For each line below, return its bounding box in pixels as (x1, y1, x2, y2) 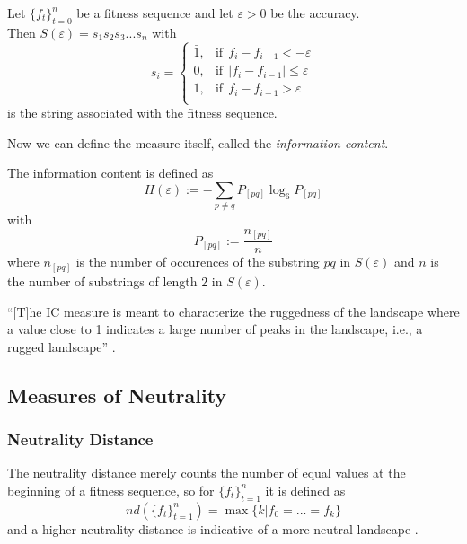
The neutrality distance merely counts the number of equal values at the (7, 463, 406, 482)
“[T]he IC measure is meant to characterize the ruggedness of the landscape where (7, 302, 460, 320)
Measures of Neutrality (7, 381, 227, 408)
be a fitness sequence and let (76, 4, 233, 22)
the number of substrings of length (7, 271, 198, 290)
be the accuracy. (270, 4, 360, 22)
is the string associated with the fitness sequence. (7, 103, 278, 122)
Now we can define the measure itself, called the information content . (7, 133, 389, 152)
